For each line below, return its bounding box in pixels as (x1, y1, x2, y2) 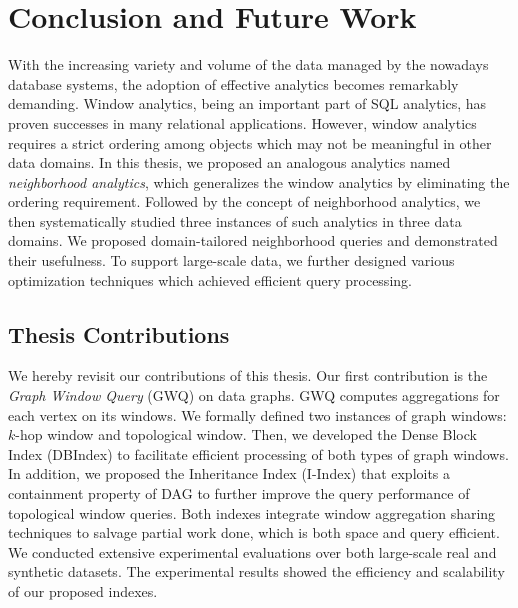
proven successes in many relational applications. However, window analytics (8, 112, 477, 133)
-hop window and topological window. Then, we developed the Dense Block (15, 424, 477, 445)
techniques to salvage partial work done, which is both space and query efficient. (8, 522, 500, 543)
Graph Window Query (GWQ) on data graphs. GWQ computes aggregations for (8, 385, 500, 406)
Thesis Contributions (8, 318, 230, 349)
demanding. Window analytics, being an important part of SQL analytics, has (8, 93, 487, 114)
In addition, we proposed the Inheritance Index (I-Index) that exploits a (8, 463, 451, 484)
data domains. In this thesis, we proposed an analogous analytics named (8, 152, 451, 173)
